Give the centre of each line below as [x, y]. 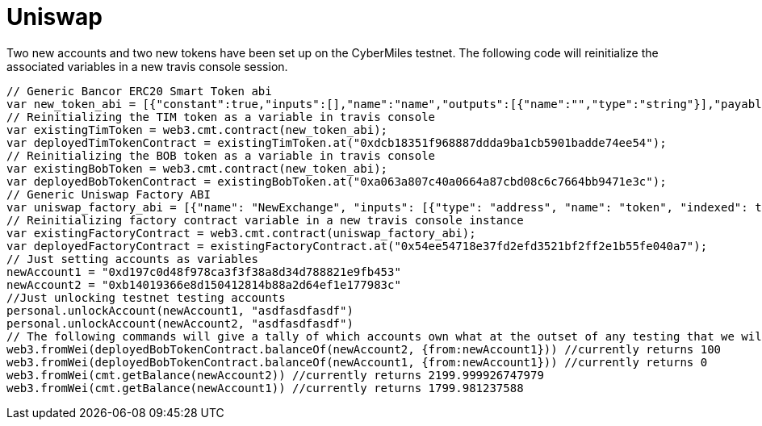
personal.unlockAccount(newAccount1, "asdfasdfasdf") [180, 310]
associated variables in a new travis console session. [147, 66]
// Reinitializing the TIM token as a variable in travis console [221, 117]
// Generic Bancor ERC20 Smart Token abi [139, 91]
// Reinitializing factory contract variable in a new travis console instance [265, 220]
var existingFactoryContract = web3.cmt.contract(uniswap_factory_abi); [241, 233]
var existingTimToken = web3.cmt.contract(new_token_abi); [197, 129]
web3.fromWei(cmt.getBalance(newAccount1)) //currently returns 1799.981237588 [265, 388]
